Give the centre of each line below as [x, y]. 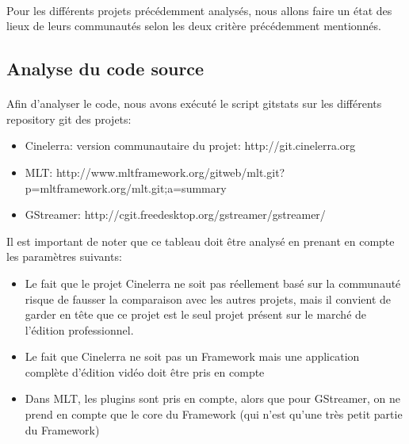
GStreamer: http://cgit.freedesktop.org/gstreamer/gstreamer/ [175, 214]
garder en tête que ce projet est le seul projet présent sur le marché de [196, 314]
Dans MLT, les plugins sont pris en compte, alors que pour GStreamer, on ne [213, 398]
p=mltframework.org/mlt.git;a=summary [126, 188]
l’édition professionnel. [79, 329]
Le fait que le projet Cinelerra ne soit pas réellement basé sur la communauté [213, 283]
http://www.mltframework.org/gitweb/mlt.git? [170, 172]
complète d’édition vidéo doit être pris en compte [145, 371]
